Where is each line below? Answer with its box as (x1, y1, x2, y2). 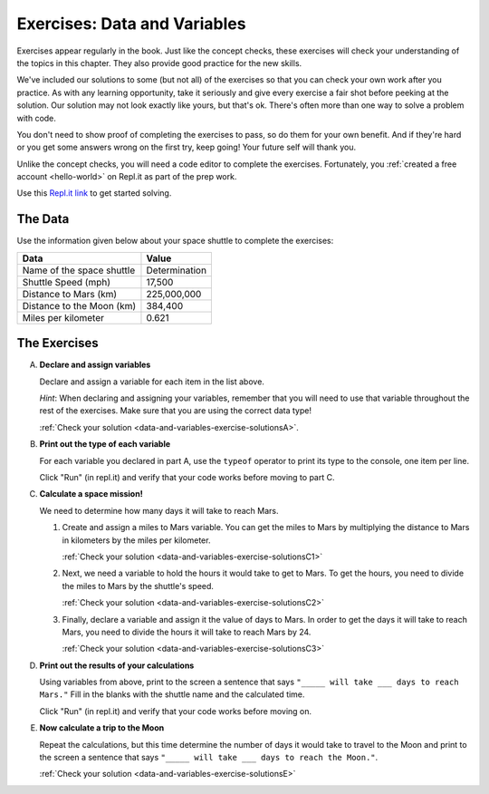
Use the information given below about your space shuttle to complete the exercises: (16, 236, 334, 247)
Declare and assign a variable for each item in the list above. (39, 376, 264, 387)
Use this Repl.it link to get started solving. (16, 188, 172, 198)
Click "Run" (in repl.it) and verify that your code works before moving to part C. (39, 472, 335, 482)
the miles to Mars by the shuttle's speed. (62, 580, 215, 591)
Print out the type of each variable (39, 439, 171, 450)
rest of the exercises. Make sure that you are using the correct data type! (39, 405, 312, 416)
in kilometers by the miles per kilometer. (62, 535, 211, 546)
